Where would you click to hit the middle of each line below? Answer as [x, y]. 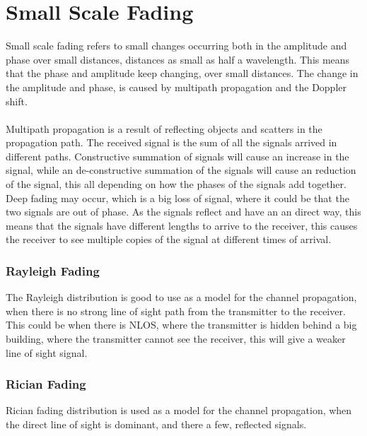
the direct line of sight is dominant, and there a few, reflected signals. [156, 424]
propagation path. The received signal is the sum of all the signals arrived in [171, 142]
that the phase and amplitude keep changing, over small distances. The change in [182, 73]
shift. [17, 101]
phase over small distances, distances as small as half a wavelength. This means [178, 59]
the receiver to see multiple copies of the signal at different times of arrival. [169, 239]
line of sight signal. [47, 352]
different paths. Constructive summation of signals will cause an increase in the [177, 156]
